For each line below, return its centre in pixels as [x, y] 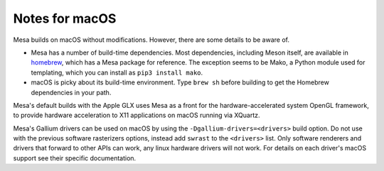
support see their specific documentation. [75, 158]
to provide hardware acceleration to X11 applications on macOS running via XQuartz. [137, 115]
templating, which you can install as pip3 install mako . [117, 72]
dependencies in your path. [71, 92]
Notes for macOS [65, 18]
